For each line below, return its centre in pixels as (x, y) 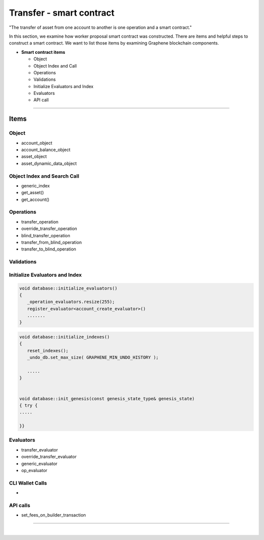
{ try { (28, 405)
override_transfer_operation (49, 229)
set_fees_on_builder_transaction (54, 515)
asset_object (34, 157)
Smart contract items (43, 52)
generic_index (35, 185)
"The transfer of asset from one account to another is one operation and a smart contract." (100, 27)
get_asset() (33, 193)
